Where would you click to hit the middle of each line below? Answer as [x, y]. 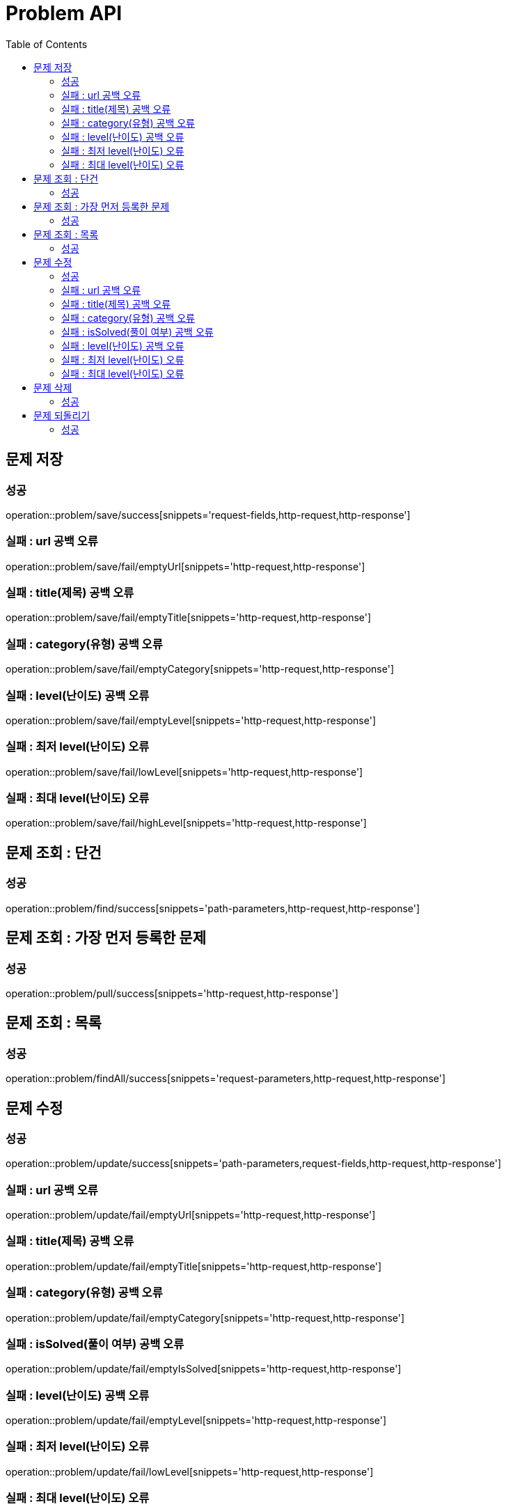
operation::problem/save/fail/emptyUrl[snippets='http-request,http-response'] [185, 566]
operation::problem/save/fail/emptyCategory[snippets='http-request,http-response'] [200, 669]
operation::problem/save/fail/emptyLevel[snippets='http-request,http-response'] [191, 720]
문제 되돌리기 [62, 415]
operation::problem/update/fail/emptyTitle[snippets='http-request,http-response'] [194, 1266]
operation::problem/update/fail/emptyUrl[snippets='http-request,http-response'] [191, 1215]
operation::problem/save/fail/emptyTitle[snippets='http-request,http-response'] [189, 618]
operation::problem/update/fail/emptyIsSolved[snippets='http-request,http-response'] [204, 1369]
